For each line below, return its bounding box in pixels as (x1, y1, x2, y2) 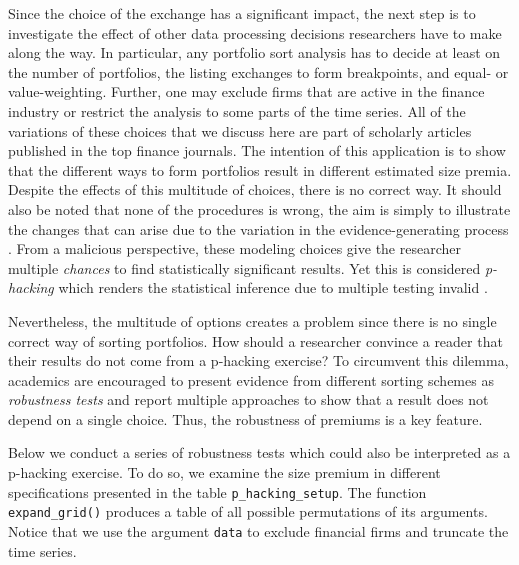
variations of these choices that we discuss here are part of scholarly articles (8, 120, 472, 141)
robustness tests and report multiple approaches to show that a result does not (8, 389, 489, 410)
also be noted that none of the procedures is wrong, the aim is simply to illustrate (8, 198, 511, 219)
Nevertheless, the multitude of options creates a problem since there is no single (8, 310, 497, 331)
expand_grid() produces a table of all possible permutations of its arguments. (8, 501, 488, 522)
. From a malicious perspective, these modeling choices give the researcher (8, 238, 461, 259)
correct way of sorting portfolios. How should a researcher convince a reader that (8, 330, 503, 351)
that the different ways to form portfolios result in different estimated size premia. (8, 159, 512, 180)
